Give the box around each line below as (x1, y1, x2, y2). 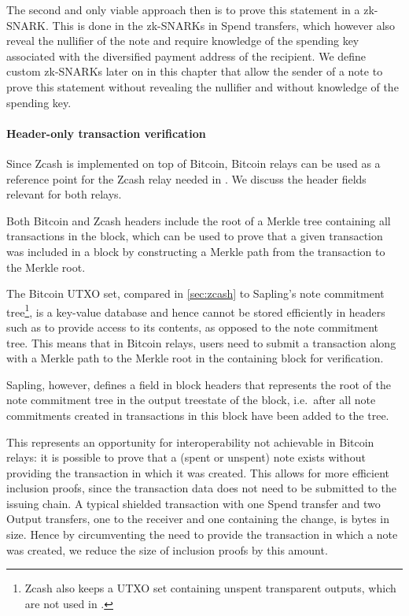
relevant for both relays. (6, 186, 122, 202)
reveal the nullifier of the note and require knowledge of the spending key (6, 32, 359, 49)
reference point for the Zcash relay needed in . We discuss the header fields (6, 170, 367, 187)
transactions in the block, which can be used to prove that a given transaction (6, 228, 383, 244)
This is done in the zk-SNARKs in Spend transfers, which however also (52, 17, 396, 33)
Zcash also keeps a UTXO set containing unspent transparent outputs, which (24, 580, 396, 596)
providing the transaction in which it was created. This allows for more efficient (6, 464, 389, 481)
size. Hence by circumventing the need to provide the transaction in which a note (6, 526, 398, 543)
